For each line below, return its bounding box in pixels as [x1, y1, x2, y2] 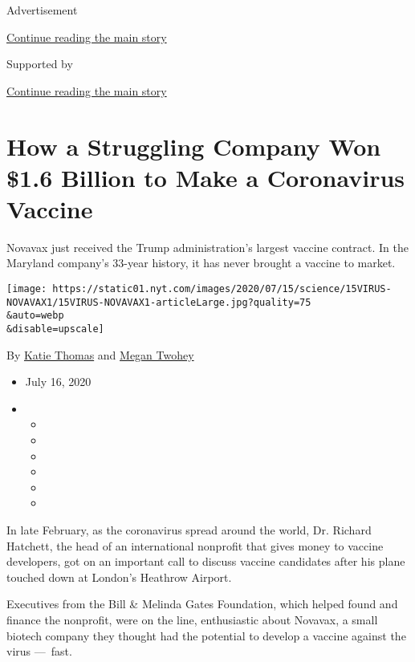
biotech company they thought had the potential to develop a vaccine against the [6, 627, 406, 644]
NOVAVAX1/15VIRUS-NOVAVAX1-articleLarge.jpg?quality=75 [6, 296, 311, 308]
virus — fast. [6, 643, 72, 660]
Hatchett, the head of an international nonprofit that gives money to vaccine [6, 537, 384, 554]
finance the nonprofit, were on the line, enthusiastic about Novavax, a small [6, 611, 378, 627]
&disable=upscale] [6, 323, 104, 335]
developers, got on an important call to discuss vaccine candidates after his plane [6, 553, 405, 570]
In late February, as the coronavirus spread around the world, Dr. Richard [6, 522, 372, 538]
